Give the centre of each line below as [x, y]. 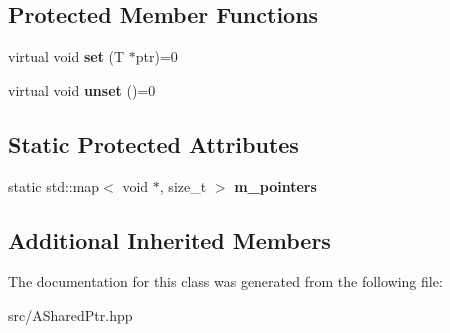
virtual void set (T [66, 56]
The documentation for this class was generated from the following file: [225, 281]
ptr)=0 [156, 56]
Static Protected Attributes [153, 143]
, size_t [183, 185]
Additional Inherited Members [169, 239]
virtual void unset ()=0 [82, 89]
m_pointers [275, 185]
